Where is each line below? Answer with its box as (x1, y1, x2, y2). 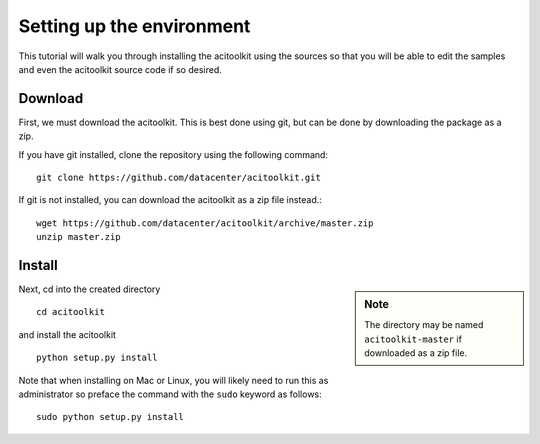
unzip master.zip (36, 231, 121, 243)
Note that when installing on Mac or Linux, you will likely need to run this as (18, 374, 329, 386)
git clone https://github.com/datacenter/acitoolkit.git (36, 172, 322, 184)
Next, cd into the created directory (18, 283, 161, 295)
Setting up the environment (18, 15, 251, 37)
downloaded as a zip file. (364, 347, 468, 359)
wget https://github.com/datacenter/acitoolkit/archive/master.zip (36, 217, 374, 229)
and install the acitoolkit (18, 328, 117, 340)
